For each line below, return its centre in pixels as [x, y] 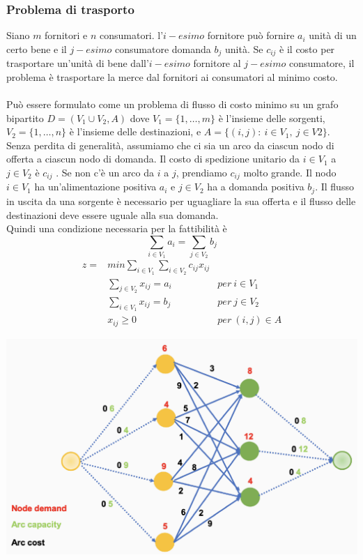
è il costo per [307, 48]
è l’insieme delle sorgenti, [272, 118]
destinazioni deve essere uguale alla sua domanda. [113, 214]
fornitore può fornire [251, 35]
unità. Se [244, 48]
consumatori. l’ [131, 35]
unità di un [333, 35]
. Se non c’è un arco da [105, 173]
